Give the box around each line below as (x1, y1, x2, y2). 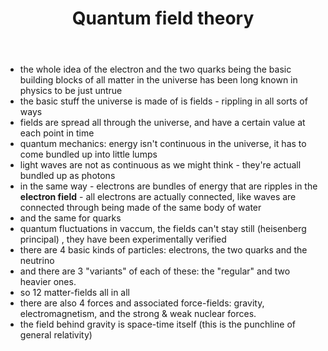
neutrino (19, 255, 55, 267)
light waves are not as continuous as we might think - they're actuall (19, 159, 302, 171)
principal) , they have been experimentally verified (19, 233, 227, 246)
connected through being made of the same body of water (19, 202, 262, 214)
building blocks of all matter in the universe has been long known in (19, 74, 298, 86)
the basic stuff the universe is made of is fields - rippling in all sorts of (19, 95, 308, 107)
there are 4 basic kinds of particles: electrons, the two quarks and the (19, 244, 308, 256)
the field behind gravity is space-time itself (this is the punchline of (19, 318, 296, 331)
